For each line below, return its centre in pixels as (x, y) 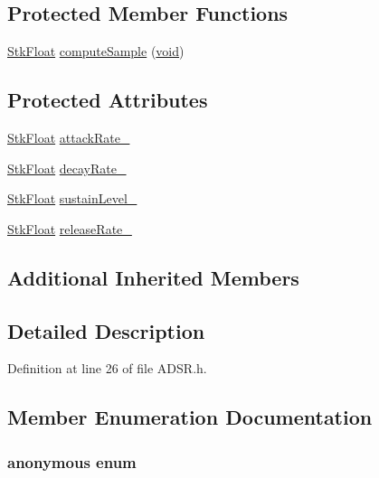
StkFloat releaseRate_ (70, 228)
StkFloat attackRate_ (69, 137)
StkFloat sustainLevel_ (72, 198)
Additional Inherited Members (153, 277)
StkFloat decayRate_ (67, 168)
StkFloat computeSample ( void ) (96, 51)
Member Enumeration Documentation (190, 417)
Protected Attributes (108, 100)
